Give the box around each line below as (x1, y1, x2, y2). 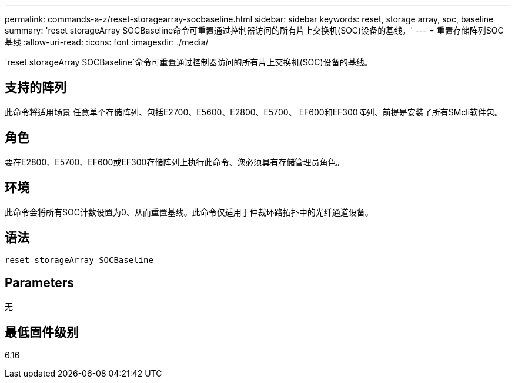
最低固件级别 (5, 324, 79, 339)
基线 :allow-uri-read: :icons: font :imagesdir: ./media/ (5, 37, 209, 47)
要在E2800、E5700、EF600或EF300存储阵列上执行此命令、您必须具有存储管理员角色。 (5, 156, 345, 167)
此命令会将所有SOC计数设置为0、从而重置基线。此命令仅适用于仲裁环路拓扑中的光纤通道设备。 (5, 207, 373, 217)
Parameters (5, 275, 74, 290)
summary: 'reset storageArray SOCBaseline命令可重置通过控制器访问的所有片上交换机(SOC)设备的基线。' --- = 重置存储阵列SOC (5, 25, 504, 35)
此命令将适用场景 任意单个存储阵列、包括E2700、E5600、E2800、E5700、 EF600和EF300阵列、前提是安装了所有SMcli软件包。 (5, 106, 503, 117)
